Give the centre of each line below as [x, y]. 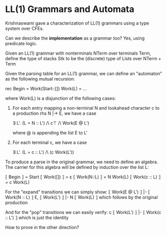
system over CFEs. [24, 28]
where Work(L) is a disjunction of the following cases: [60, 98]
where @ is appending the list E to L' [50, 133]
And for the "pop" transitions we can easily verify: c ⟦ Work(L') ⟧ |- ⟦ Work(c [83, 212]
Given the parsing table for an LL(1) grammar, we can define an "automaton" [84, 73]
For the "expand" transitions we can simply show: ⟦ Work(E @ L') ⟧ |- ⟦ [78, 192]
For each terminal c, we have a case [49, 142]
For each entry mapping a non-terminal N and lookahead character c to [86, 108]
